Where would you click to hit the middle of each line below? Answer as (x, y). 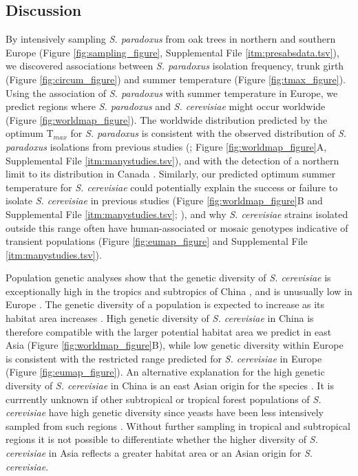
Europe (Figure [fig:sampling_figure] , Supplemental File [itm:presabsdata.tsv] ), (172, 52)
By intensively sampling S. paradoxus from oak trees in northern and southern (171, 39)
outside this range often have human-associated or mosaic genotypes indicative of (177, 227)
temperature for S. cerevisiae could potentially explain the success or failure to (172, 187)
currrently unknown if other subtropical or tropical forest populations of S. (164, 399)
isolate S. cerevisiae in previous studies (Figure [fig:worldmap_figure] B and (164, 201)
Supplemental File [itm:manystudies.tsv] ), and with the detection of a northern (172, 160)
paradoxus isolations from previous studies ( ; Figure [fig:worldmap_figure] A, (166, 146)
